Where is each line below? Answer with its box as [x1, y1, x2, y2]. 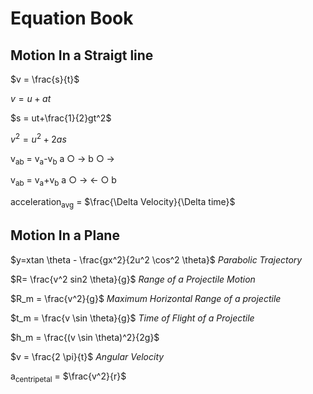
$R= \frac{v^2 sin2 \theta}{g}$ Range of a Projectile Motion [10, 273, 256, 285]
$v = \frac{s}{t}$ [10, 73, 80, 85]
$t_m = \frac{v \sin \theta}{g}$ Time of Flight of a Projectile [10, 312, 255, 324]
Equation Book [10, 7, 134, 30]
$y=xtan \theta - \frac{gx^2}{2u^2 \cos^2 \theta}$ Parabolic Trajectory [10, 253, 303, 266]
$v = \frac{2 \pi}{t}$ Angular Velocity [10, 350, 165, 362]
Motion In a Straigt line [10, 47, 154, 64]
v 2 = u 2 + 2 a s [10, 132, 67, 145]
